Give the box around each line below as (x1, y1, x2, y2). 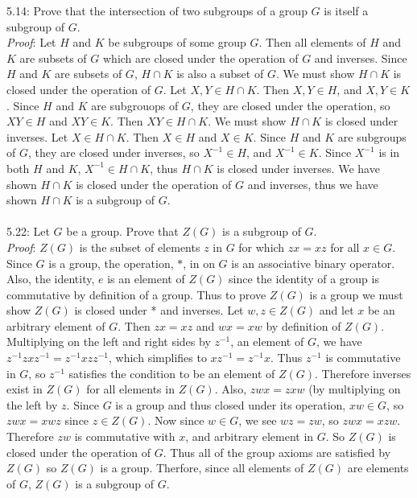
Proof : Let (6, 34, 56, 51)
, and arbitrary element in (185, 428, 314, 445)
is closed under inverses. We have (217, 159, 380, 176)
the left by (6, 396, 58, 413)
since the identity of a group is (229, 270, 379, 287)
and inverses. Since (314, 49, 407, 66)
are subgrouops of (91, 97, 179, 113)
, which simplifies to (109, 349, 207, 366)
